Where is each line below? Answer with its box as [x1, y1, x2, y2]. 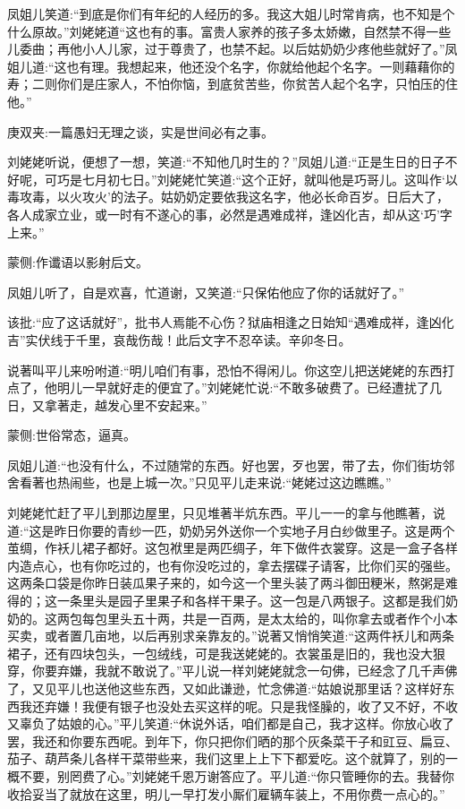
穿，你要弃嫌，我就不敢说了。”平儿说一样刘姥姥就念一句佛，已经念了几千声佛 [7, 661, 458, 680]
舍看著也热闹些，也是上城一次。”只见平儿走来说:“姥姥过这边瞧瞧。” [7, 473, 392, 492]
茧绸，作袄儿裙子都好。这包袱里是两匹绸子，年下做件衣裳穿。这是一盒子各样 [7, 538, 458, 557]
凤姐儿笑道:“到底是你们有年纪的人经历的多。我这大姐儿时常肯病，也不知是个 [7, 4, 455, 22]
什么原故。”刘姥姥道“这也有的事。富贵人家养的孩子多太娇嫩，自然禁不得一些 [7, 22, 452, 40]
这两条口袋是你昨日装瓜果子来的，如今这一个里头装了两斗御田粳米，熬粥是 [7, 573, 445, 592]
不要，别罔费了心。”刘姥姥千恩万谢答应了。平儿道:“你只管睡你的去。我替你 [19, 766, 455, 785]
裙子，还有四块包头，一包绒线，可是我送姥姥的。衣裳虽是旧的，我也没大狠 [7, 643, 445, 662]
